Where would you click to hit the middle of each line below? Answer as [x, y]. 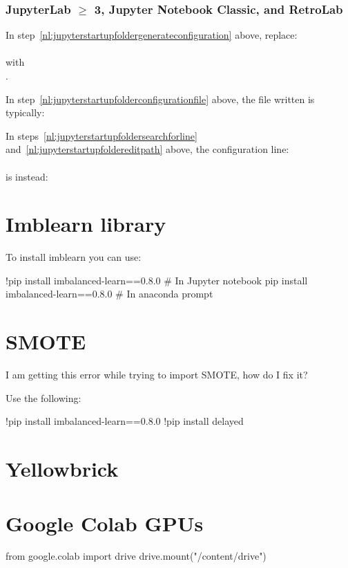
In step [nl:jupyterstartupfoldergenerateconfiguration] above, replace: [152, 35]
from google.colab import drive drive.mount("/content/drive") [136, 556]
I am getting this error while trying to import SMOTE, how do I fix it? [157, 375]
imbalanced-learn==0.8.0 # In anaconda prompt [109, 294]
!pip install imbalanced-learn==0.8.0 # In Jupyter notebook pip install [157, 280]
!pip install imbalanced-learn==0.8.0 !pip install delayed [125, 421]
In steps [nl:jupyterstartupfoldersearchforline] [101, 135]
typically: [25, 112]
